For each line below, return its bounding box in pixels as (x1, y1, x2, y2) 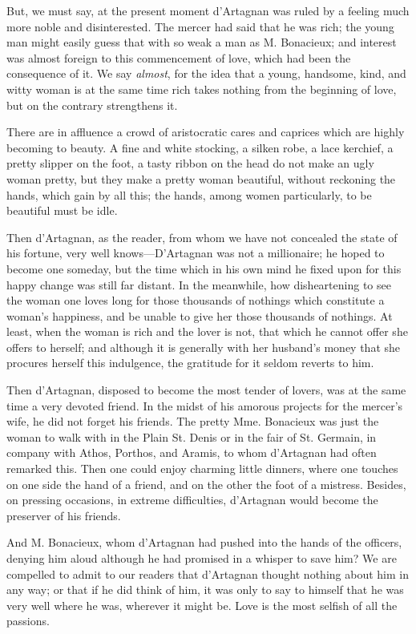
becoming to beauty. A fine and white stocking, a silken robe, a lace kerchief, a (6, 139, 394, 155)
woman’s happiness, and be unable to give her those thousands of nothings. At (6, 307, 393, 324)
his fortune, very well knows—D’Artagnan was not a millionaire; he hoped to (6, 244, 385, 261)
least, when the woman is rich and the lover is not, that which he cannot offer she (6, 323, 408, 340)
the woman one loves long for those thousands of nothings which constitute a (6, 292, 385, 309)
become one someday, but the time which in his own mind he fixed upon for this (6, 260, 402, 277)
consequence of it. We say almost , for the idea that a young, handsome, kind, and (6, 65, 406, 82)
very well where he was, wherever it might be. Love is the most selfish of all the (6, 596, 398, 613)
